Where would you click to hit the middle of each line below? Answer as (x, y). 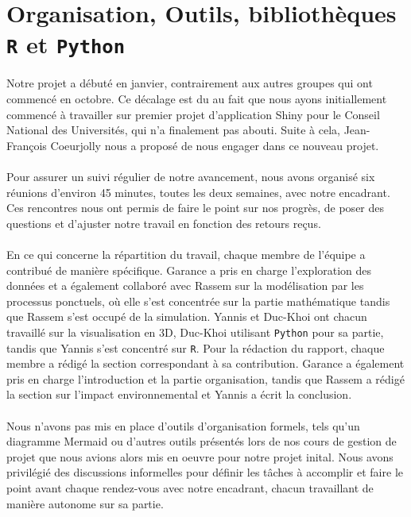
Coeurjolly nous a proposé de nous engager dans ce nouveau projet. (215, 145)
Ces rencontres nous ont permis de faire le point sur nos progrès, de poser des (196, 208)
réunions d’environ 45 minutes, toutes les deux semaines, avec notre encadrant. (198, 192)
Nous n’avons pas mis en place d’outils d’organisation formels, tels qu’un (183, 425)
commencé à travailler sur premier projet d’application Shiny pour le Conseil (193, 114)
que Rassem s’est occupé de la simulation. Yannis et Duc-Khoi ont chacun (187, 316)
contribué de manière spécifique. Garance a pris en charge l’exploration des (189, 270)
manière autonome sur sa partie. (85, 503)
